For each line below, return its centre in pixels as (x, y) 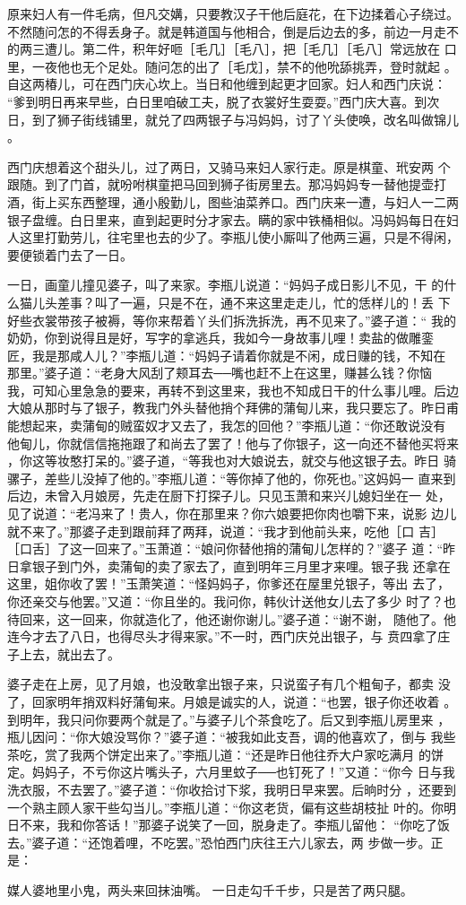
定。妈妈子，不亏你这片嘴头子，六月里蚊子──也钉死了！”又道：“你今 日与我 (231, 772)
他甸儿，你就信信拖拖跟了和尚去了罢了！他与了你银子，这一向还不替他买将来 (233, 443)
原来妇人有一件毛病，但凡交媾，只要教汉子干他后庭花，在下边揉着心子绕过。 (233, 13)
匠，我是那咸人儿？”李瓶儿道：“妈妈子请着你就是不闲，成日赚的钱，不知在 (227, 355)
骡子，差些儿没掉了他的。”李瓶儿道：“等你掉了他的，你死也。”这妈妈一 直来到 (232, 478)
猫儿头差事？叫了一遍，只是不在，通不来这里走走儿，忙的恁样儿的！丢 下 (235, 302)
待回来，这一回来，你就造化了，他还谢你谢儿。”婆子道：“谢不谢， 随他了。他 (232, 618)
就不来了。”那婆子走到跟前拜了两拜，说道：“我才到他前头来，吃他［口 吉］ (225, 531)
